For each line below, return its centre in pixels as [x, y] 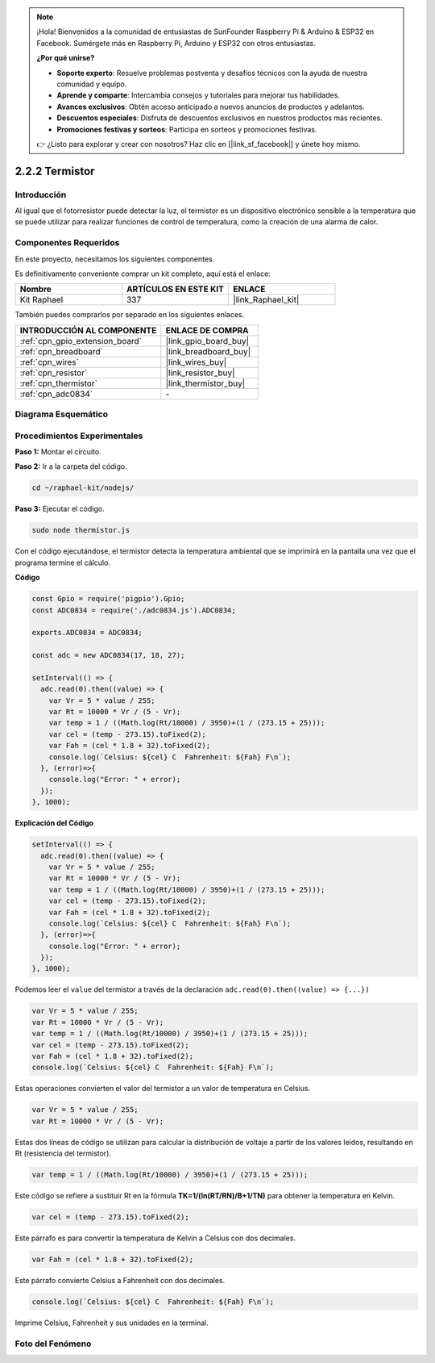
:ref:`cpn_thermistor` [59, 383]
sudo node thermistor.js [81, 530]
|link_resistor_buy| [200, 373]
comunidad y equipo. [92, 84]
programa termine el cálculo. [62, 562]
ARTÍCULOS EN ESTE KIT [175, 289]
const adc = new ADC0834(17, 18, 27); [108, 655]
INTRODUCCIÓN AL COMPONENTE [88, 330]
